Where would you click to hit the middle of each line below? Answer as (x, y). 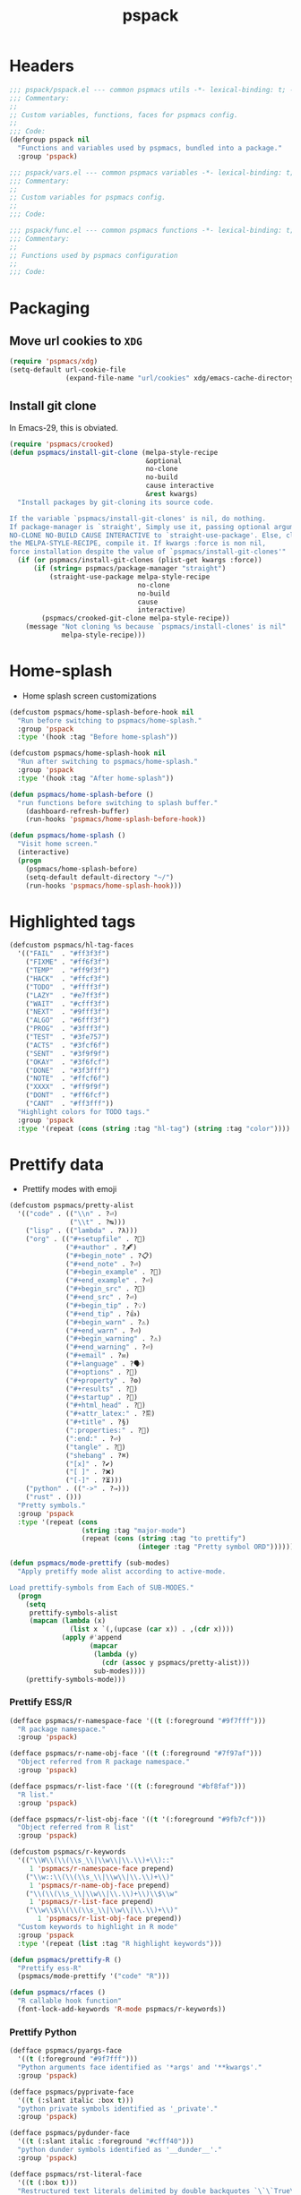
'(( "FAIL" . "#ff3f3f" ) (64, 954)
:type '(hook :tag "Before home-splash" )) (98, 737)
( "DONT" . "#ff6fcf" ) (68, 1095)
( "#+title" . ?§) (98, 1422)
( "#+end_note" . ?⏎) (104, 1264)
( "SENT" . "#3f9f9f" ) (68, 1053)
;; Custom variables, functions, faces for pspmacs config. (124, 115)
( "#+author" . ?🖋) (101, 1247)
